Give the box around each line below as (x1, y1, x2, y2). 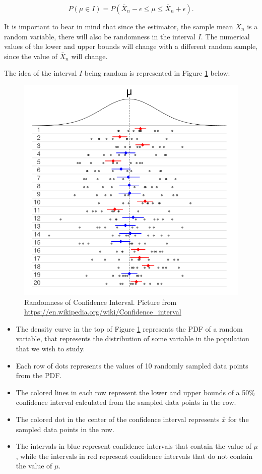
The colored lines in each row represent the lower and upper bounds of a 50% (16, 387, 255, 397)
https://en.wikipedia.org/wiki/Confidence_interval (24, 306, 181, 317)
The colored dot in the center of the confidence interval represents (16, 413, 220, 424)
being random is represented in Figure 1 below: (84, 68, 230, 78)
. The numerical (201, 31, 250, 41)
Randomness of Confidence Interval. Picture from (24, 296, 177, 307)
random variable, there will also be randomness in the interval (4, 31, 195, 41)
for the (228, 413, 249, 424)
